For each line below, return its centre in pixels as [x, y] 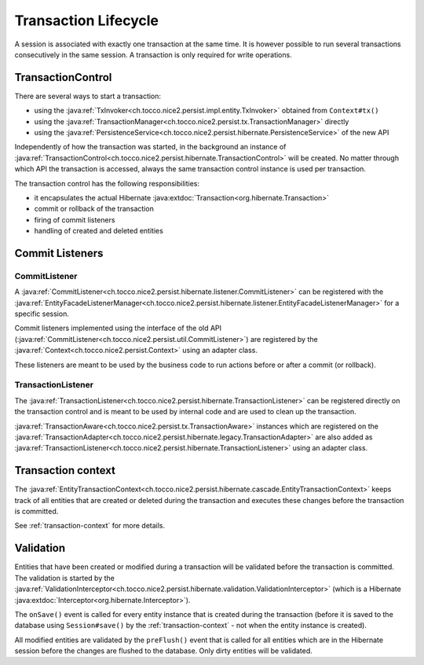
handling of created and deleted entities [99, 231]
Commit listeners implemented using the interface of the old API [118, 328]
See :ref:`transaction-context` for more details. [90, 526]
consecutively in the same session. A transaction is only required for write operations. [153, 54]
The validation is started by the [65, 578]
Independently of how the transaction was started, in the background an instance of [150, 147]
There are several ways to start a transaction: [88, 96]
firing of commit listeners [75, 219]
